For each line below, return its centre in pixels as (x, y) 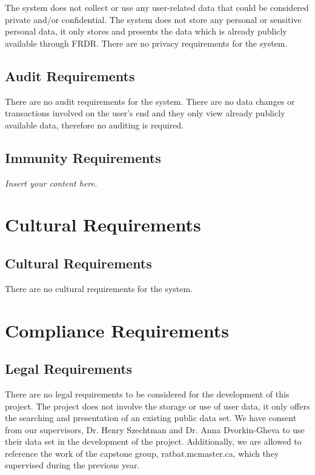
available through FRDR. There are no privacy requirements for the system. (146, 43)
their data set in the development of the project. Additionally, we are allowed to (153, 441)
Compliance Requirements (117, 330)
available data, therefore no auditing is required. (94, 125)
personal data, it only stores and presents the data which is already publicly (146, 31)
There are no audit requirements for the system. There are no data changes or (150, 101)
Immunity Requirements (83, 157)
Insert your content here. (51, 183)
